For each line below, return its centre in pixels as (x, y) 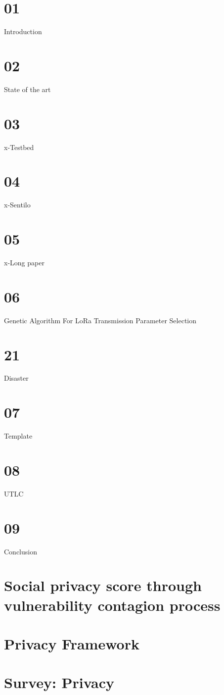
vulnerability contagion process (112, 605)
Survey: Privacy (59, 682)
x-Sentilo (17, 205)
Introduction (23, 31)
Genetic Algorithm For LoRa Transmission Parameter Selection (100, 320)
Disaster (16, 378)
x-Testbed (19, 147)
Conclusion (21, 551)
